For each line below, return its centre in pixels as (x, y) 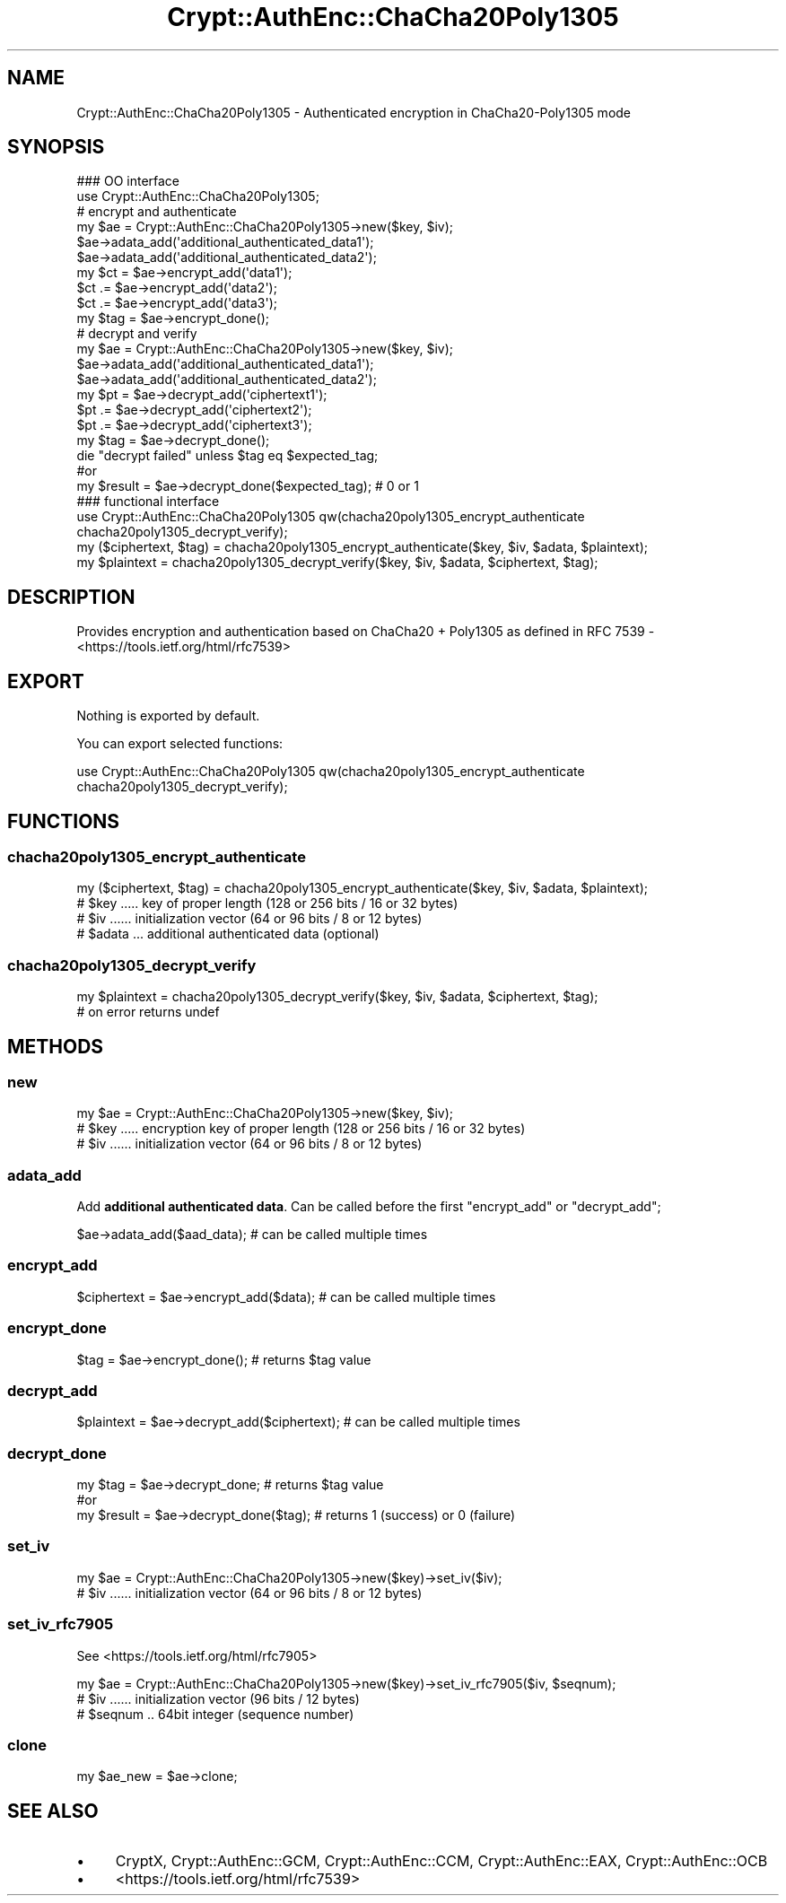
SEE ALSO (53, 1811)
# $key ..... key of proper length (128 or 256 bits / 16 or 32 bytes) (267, 903)
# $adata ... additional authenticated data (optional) (228, 934)
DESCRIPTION (71, 597)
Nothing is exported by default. (168, 716)
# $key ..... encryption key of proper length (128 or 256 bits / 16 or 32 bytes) (301, 1129)
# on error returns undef (148, 1012)
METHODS (56, 1046)
